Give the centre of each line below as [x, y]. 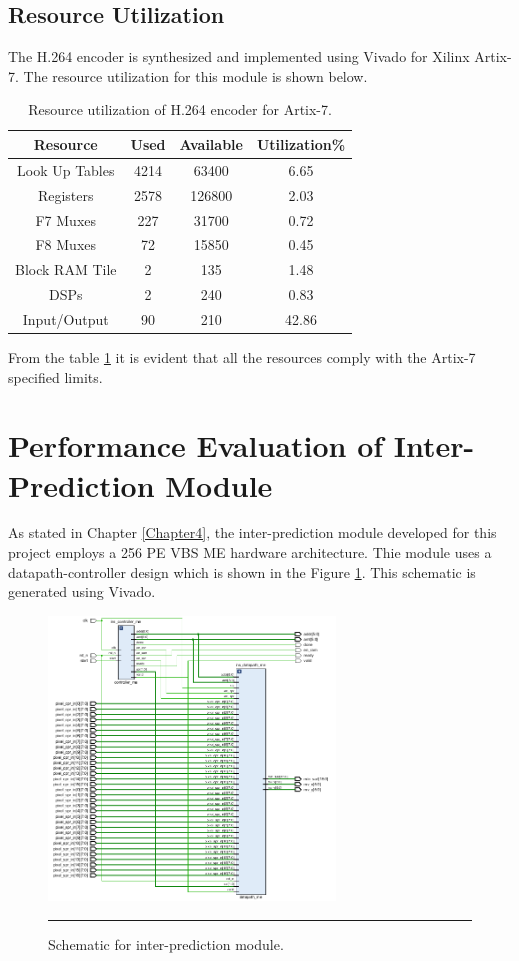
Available [211, 143]
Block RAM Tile [66, 269]
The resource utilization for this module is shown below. [195, 75]
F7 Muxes [66, 219]
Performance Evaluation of [196, 445]
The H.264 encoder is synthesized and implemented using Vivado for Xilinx [239, 56]
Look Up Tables [66, 169]
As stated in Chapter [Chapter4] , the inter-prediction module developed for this [252, 532]
